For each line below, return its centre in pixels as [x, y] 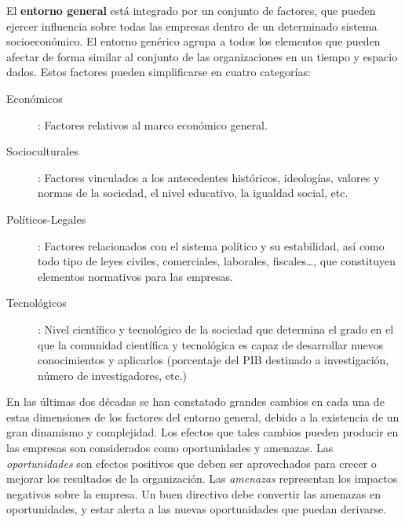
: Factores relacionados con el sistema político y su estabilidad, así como [211, 245]
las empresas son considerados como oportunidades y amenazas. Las [170, 448]
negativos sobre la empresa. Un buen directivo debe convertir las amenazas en [193, 493]
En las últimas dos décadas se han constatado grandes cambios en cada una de [195, 402]
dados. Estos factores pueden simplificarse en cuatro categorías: [159, 72]
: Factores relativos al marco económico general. [153, 124]
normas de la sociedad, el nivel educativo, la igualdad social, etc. [193, 193]
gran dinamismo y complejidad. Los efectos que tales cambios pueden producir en [202, 432]
